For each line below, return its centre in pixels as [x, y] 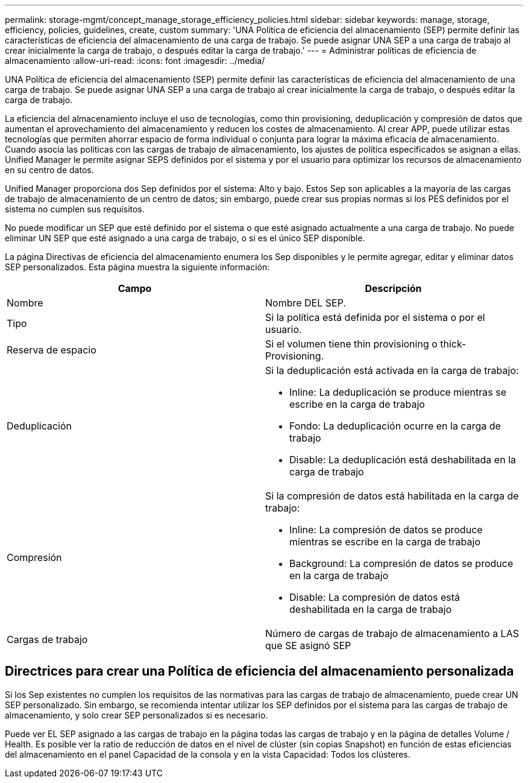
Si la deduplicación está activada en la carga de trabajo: [392, 370]
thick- [453, 344]
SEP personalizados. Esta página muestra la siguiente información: [137, 267]
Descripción [393, 288]
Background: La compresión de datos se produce [401, 563]
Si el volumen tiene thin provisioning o [351, 344]
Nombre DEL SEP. [306, 303]
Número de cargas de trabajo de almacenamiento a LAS [392, 633]
